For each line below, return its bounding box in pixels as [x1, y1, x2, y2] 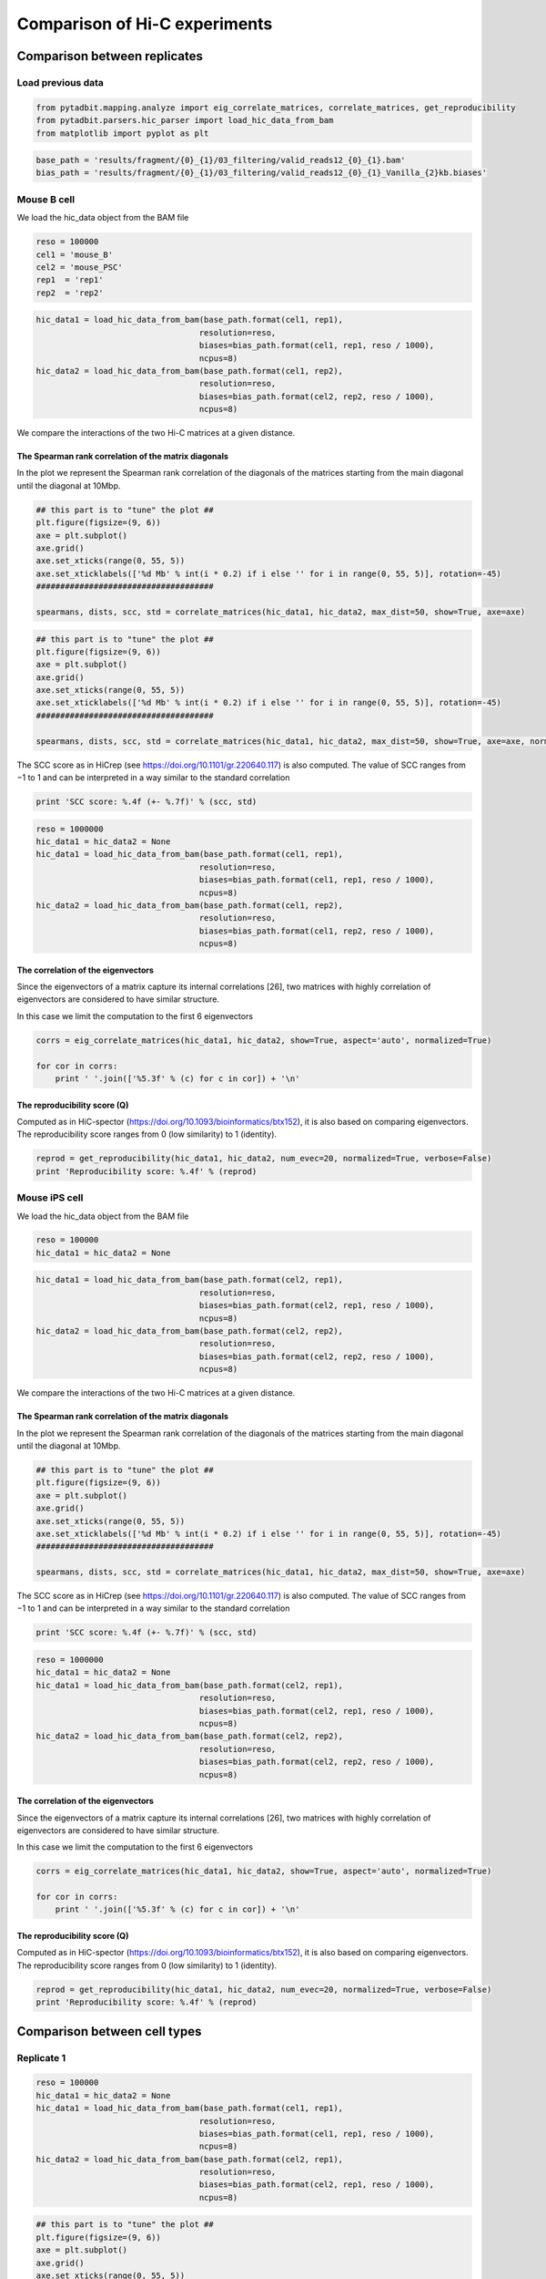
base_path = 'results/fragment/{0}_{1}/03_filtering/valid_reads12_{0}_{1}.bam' [35, 155, 406, 166]
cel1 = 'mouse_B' [35, 249, 114, 260]
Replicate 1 [16, 2051, 66, 2064]
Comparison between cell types [16, 2024, 202, 2039]
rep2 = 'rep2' [35, 287, 104, 298]
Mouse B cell [16, 192, 76, 205]
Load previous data [16, 76, 105, 88]
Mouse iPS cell [16, 1191, 84, 1204]
